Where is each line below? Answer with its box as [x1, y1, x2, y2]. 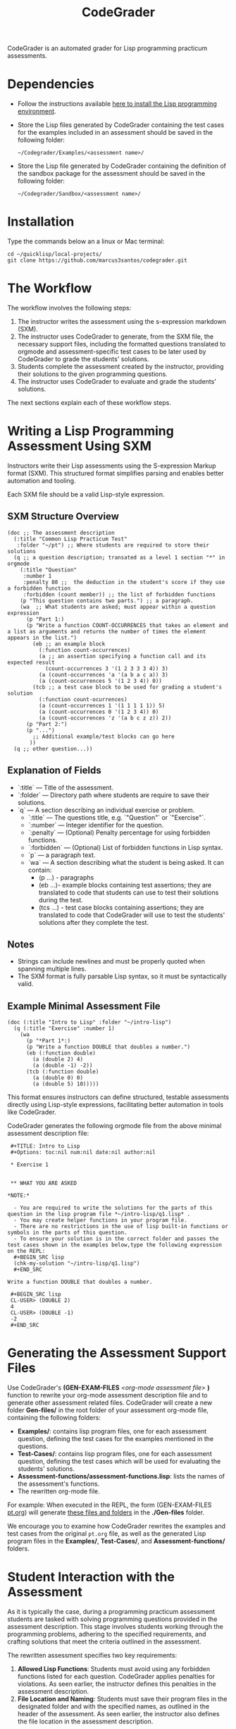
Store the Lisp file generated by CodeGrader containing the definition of [17, 162, 227, 170]
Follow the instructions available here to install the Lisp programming [17, 99, 217, 108]
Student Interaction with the [7, 1569, 175, 1585]
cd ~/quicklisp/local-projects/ [7, 251, 102, 258]
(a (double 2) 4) [32, 1056, 83, 1063]
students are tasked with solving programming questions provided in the [7, 1615, 218, 1623]
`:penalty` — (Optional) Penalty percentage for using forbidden [27, 828, 211, 837]
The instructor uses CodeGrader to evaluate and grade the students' [17, 377, 217, 385]
